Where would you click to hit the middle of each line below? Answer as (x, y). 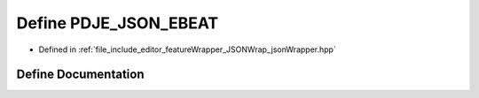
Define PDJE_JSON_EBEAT (118, 23)
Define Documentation (80, 75)
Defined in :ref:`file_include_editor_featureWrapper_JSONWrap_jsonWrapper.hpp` (187, 49)
